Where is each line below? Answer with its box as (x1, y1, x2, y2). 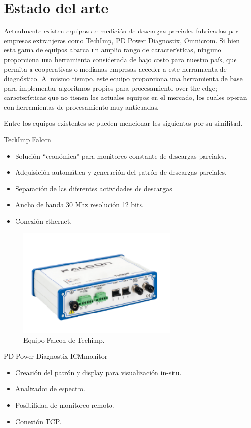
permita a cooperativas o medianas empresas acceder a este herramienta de (4, 64, 227, 74)
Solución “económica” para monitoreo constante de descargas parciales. (15, 150, 227, 161)
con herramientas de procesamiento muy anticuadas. (4, 101, 159, 112)
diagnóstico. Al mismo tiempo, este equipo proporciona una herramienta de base (4, 73, 243, 83)
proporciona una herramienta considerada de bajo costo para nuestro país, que (4, 54, 237, 64)
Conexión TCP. (15, 416, 62, 426)
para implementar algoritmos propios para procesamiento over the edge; (4, 82, 217, 93)
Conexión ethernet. (15, 216, 72, 226)
